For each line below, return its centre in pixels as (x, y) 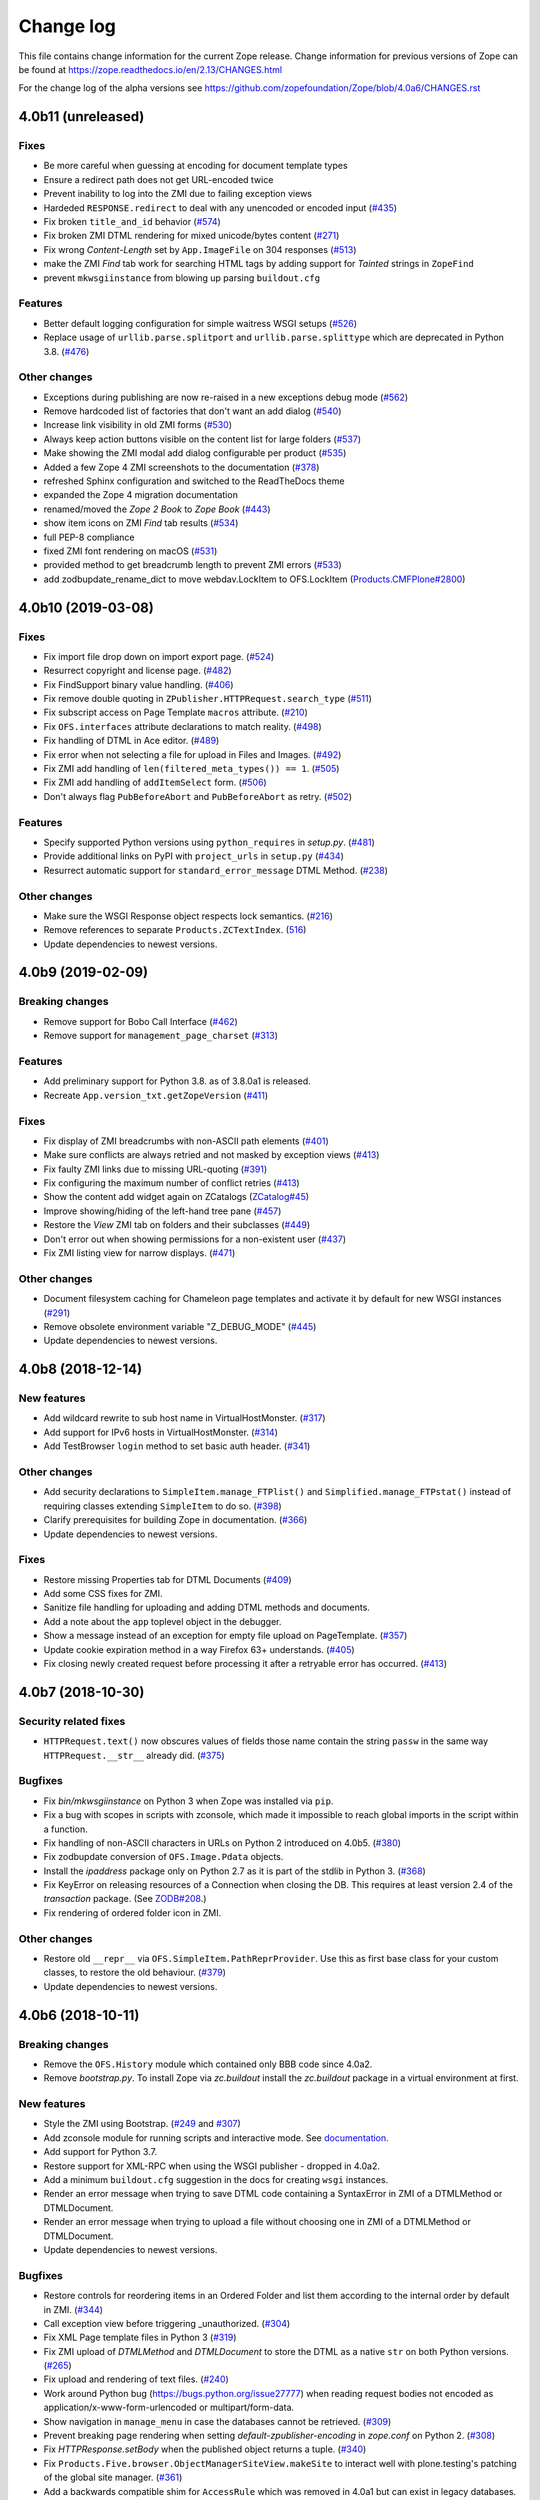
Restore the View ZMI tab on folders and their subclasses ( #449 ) (177, 1225)
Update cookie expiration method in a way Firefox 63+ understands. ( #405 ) (199, 1649)
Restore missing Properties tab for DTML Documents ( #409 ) (167, 1579)
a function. (66, 1829)
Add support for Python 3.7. (100, 2152)
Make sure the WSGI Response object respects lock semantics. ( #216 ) (188, 916)
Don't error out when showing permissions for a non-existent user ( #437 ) (195, 1239)
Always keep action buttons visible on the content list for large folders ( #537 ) (202, 439)
